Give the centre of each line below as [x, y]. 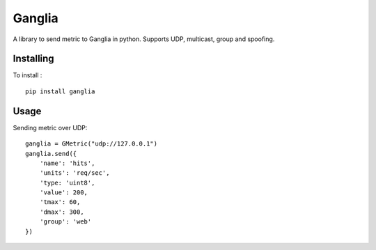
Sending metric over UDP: [50, 127]
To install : [28, 75]
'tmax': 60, [60, 202]
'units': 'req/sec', [75, 173]
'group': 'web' [65, 222]
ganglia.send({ [51, 154]
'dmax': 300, [62, 212]
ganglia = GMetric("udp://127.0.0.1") [92, 144]
